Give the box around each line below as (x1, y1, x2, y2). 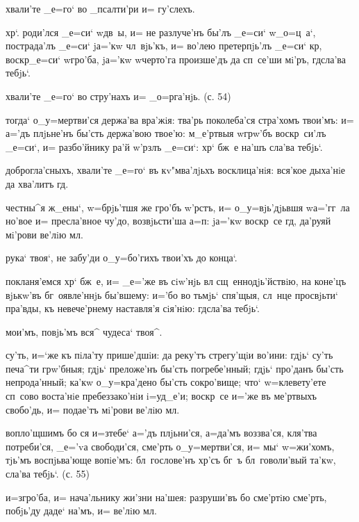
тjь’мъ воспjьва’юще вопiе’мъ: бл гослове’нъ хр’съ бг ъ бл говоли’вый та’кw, (6, 452, 336, 467)
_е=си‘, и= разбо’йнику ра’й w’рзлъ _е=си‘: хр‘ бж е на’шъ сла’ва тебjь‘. (6, 139, 323, 154)
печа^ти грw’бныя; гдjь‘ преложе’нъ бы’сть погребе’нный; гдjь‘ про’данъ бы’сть (6, 361, 344, 375)
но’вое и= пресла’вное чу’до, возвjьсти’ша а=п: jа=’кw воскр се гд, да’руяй (6, 213, 331, 228)
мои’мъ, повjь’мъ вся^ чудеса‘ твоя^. (6, 324, 162, 339)
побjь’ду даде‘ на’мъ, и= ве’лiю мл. (6, 503, 157, 518)
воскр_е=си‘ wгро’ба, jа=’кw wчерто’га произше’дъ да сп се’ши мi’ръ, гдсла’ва (6, 51, 346, 66)
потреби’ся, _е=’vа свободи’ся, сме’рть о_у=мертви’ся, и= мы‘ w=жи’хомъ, (6, 439, 335, 453)
